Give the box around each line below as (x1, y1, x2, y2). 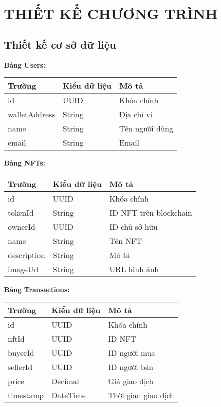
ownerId (8, 221, 36, 232)
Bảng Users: (4, 59, 46, 70)
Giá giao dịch (108, 375, 154, 387)
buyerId (8, 347, 34, 359)
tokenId (8, 206, 34, 218)
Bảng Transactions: (4, 284, 70, 294)
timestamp (8, 389, 44, 401)
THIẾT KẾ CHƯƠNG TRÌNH (4, 3, 218, 23)
